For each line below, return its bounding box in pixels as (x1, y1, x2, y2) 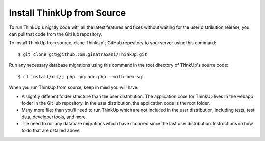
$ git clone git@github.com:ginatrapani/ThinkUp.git (18, 51, 147, 57)
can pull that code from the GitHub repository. (9, 31, 103, 37)
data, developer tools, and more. (21, 114, 87, 120)
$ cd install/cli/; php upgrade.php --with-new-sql (18, 74, 145, 79)
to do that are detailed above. (21, 127, 81, 134)
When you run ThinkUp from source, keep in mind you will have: (9, 84, 139, 90)
